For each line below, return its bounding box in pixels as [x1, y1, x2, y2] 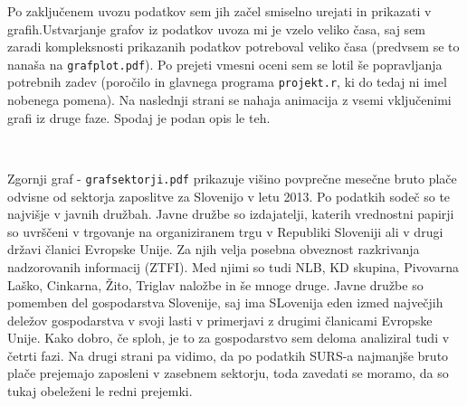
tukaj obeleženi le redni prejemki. [7, 382, 193, 401]
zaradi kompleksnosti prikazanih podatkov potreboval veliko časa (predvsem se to [7, 37, 460, 56]
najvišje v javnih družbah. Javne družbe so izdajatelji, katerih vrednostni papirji [7, 204, 454, 223]
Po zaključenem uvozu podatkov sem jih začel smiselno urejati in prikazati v [7, 2, 432, 20]
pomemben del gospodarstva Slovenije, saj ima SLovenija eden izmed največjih [7, 293, 443, 312]
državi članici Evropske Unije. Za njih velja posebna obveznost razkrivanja [7, 240, 420, 259]
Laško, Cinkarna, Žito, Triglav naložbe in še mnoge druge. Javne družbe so [7, 275, 424, 294]
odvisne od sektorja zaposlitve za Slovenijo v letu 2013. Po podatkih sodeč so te [7, 186, 451, 205]
